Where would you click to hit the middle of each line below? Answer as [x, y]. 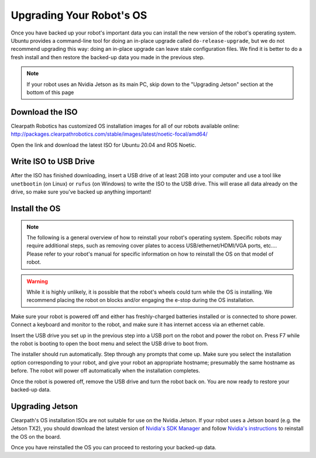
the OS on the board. [36, 436]
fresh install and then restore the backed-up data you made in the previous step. [108, 57]
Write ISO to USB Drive [53, 162]
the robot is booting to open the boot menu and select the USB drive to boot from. [109, 343]
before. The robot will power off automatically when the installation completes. [105, 371]
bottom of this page [50, 92]
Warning [37, 281]
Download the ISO [44, 112]
